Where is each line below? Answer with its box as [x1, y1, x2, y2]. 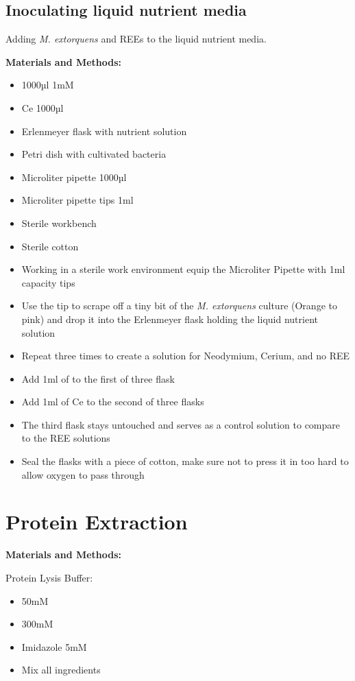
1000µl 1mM [21, 77, 74, 92]
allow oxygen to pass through [21, 467, 145, 481]
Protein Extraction [5, 507, 188, 536]
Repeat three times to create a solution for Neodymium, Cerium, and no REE [21, 348, 350, 363]
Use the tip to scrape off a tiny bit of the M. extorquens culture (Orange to [21, 298, 337, 313]
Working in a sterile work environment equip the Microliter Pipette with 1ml [21, 262, 345, 276]
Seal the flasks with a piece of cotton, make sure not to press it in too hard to [21, 454, 349, 468]
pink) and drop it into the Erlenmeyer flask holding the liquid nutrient [21, 311, 318, 326]
